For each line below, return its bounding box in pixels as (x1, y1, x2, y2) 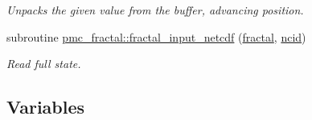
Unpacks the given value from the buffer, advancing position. (6, 2, 304, 18)
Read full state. (6, 55, 81, 72)
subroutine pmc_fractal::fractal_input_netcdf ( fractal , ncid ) (6, 28, 306, 45)
